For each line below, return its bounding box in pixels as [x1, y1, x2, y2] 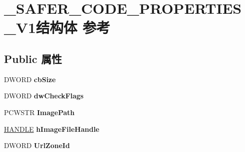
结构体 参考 [35, 17, 110, 37]
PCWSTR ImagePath [4, 107, 75, 117]
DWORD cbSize [4, 74, 56, 84]
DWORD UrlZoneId [4, 140, 70, 151]
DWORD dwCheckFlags [4, 91, 84, 101]
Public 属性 [4, 51, 62, 66]
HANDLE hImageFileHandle [4, 123, 100, 134]
